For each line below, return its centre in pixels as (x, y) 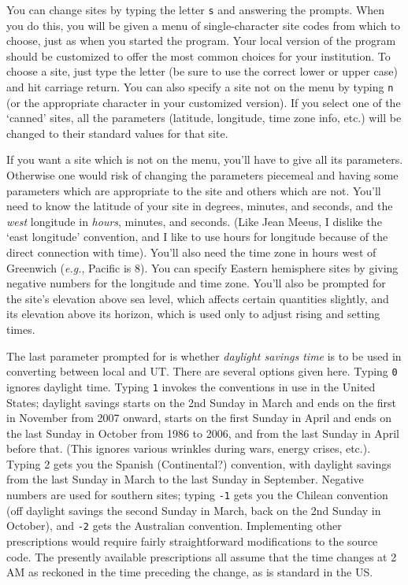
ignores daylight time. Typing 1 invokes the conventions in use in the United (191, 386)
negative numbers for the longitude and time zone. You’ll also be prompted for (196, 283)
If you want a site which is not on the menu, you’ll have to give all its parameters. (205, 159)
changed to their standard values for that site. (117, 133)
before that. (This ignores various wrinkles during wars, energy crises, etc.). (189, 448)
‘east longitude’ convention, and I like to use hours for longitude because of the (197, 237)
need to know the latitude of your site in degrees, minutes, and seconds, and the (200, 206)
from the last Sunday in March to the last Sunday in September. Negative (185, 479)
